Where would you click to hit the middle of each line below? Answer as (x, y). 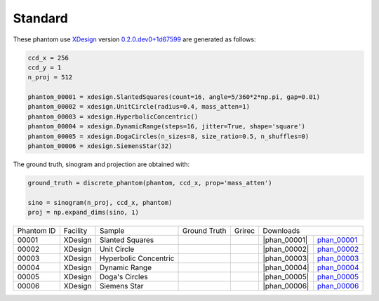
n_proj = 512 (50, 78)
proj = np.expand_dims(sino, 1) (84, 213)
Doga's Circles (124, 277)
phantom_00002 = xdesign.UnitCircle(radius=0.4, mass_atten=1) (139, 107)
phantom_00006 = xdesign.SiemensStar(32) (100, 146)
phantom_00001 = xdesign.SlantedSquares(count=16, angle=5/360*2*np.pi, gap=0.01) (174, 97)
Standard (40, 18)
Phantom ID (36, 231)
